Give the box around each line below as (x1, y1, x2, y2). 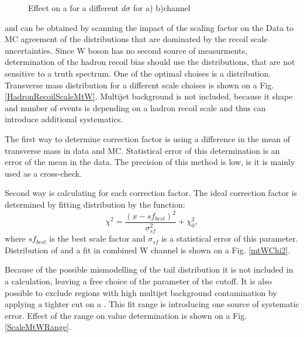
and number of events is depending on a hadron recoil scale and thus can (5, 101, 266, 114)
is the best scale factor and (49, 232, 146, 245)
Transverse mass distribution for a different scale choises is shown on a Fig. (5, 78, 274, 91)
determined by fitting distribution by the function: (5, 198, 185, 210)
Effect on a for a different (28, 2, 119, 13)
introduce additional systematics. (5, 113, 123, 125)
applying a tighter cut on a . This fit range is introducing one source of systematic (5, 298, 299, 310)
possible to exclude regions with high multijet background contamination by (5, 286, 277, 298)
